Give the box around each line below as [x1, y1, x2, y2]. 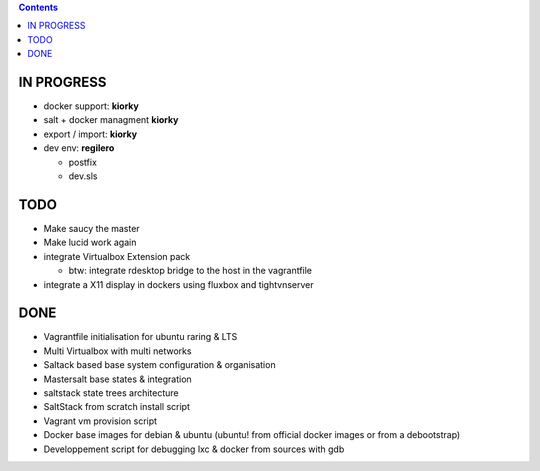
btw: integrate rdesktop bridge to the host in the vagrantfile [68, 265, 313, 277]
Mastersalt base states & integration [43, 373, 192, 385]
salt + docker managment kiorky [43, 114, 179, 126]
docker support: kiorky [43, 100, 140, 112]
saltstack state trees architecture [43, 386, 179, 399]
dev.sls [68, 170, 98, 182]
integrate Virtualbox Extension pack [43, 250, 191, 262]
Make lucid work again [43, 236, 137, 249]
